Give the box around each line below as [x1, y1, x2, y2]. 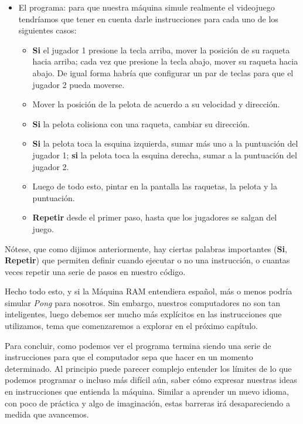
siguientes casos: [18, 24, 77, 36]
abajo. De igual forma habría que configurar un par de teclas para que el [32, 66, 294, 79]
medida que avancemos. [5, 408, 89, 420]
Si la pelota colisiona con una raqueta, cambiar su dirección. [32, 117, 250, 130]
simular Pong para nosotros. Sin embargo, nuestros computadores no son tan [5, 296, 281, 308]
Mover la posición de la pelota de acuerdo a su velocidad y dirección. [32, 98, 280, 110]
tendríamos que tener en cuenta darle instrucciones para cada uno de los [18, 12, 278, 25]
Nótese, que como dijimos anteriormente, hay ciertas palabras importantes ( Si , [5, 242, 287, 255]
